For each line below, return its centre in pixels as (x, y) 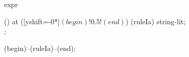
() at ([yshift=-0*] (32, 21)
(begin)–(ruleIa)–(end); (40, 48)
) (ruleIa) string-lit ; (156, 21)
